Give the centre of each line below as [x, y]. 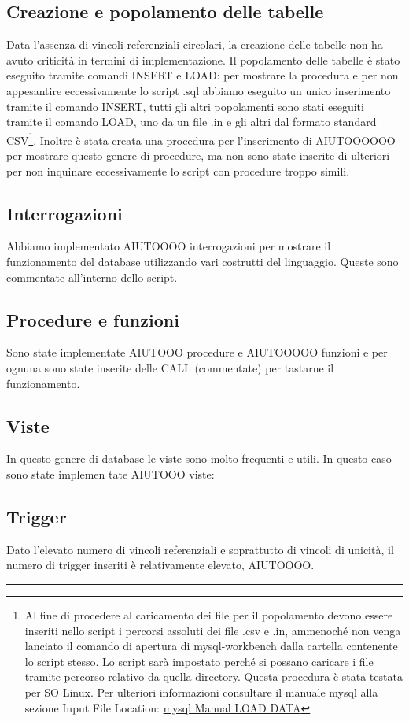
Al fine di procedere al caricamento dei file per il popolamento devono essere [209, 614]
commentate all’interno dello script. [92, 277]
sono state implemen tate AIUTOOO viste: [111, 473]
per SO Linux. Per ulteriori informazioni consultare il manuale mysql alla [201, 691]
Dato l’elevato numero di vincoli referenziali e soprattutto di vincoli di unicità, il [200, 549]
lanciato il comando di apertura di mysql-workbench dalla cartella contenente [211, 646]
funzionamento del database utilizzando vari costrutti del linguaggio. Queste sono [203, 261]
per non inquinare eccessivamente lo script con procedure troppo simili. [178, 170]
